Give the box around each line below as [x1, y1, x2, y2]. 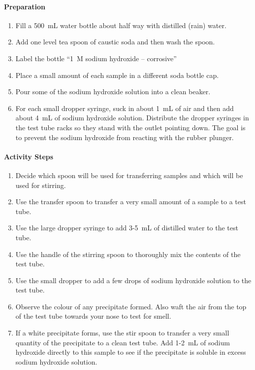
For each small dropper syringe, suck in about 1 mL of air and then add [15, 103, 234, 113]
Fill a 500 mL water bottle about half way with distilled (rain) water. [15, 20, 226, 30]
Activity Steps [4, 151, 54, 161]
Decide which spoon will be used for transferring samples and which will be [15, 170, 243, 180]
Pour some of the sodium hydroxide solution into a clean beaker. [15, 86, 211, 97]
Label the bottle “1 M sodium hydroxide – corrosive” [15, 53, 177, 63]
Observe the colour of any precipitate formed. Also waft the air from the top [15, 301, 247, 311]
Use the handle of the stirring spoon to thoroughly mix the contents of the [15, 249, 241, 259]
